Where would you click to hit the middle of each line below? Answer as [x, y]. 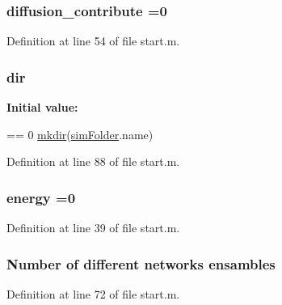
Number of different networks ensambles [141, 263]
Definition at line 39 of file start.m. [93, 228]
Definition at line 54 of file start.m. [93, 41]
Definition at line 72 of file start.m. [93, 293]
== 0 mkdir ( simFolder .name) [80, 134]
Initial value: [42, 107]
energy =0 [41, 197]
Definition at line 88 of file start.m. [93, 161]
